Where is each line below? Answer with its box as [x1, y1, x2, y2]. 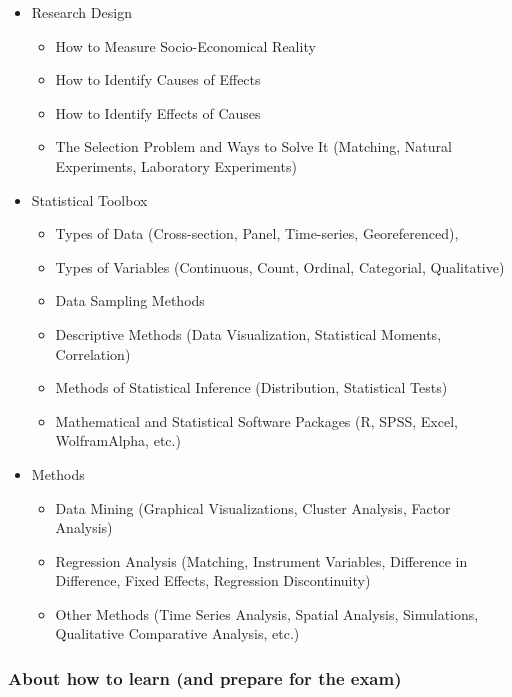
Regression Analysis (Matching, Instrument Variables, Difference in [55, 550, 468, 571]
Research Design [31, 2, 132, 22]
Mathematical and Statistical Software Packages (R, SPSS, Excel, [55, 410, 458, 431]
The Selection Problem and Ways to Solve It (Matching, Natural [55, 136, 452, 157]
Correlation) [55, 343, 131, 364]
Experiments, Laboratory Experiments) [55, 155, 297, 176]
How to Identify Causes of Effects [55, 69, 261, 90]
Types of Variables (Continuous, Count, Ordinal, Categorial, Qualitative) [55, 256, 505, 277]
